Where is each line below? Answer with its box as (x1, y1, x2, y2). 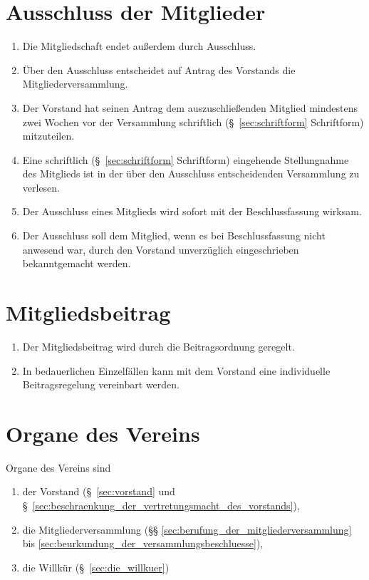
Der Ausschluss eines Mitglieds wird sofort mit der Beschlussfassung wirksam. (22, 204, 362, 219)
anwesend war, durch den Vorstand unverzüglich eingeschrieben (22, 242, 299, 257)
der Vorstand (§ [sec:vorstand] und (22, 484, 175, 499)
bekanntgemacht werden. (22, 256, 131, 271)
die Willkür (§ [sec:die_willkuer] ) (22, 559, 170, 574)
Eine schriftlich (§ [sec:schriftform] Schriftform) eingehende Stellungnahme (22, 152, 349, 167)
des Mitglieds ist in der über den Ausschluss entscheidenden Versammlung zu (22, 166, 360, 181)
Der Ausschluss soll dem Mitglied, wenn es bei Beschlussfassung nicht (22, 228, 326, 243)
